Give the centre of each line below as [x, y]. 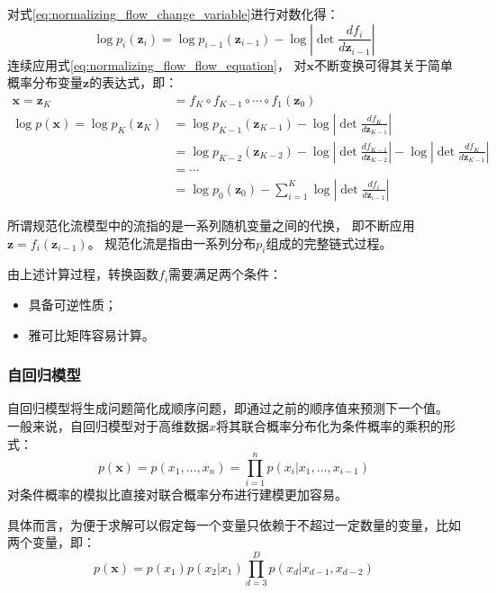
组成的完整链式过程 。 [329, 243]
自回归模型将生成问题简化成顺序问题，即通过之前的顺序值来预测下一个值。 [228, 408]
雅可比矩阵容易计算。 [91, 334]
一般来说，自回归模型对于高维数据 [108, 425]
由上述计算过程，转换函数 [83, 274]
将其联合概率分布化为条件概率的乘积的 [330, 425]
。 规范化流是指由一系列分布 [172, 243]
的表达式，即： [134, 82]
